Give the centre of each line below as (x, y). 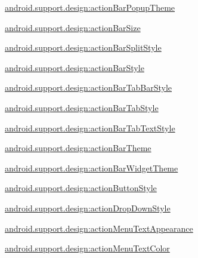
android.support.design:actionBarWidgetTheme (92, 168)
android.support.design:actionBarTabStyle (82, 107)
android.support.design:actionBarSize (73, 27)
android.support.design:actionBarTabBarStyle (88, 87)
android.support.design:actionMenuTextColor (87, 248)
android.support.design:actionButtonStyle (81, 188)
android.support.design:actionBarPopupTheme (90, 7)
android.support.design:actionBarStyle (75, 67)
